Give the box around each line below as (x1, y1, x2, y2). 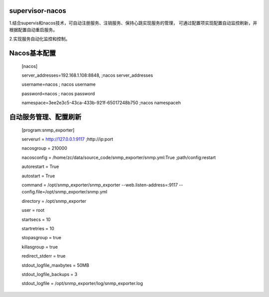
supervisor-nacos (9, 6, 67, 15)
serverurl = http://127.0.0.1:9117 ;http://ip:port (21, 136, 114, 142)
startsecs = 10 (21, 216, 51, 222)
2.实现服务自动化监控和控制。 (9, 36, 70, 42)
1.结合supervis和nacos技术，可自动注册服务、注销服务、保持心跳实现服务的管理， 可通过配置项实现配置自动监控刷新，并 (9, 20, 258, 26)
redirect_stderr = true (21, 253, 66, 259)
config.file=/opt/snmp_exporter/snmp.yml (21, 189, 108, 195)
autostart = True (21, 172, 55, 179)
